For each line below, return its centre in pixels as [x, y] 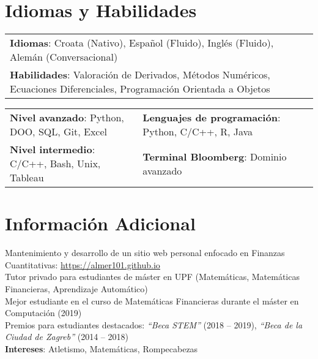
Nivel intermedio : [53, 149]
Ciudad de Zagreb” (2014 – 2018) [67, 337]
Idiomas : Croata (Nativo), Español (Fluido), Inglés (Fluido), [142, 43]
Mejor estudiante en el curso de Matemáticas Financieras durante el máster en [152, 300]
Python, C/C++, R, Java [198, 132]
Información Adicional [100, 223]
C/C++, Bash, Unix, [55, 164]
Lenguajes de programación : [212, 118]
